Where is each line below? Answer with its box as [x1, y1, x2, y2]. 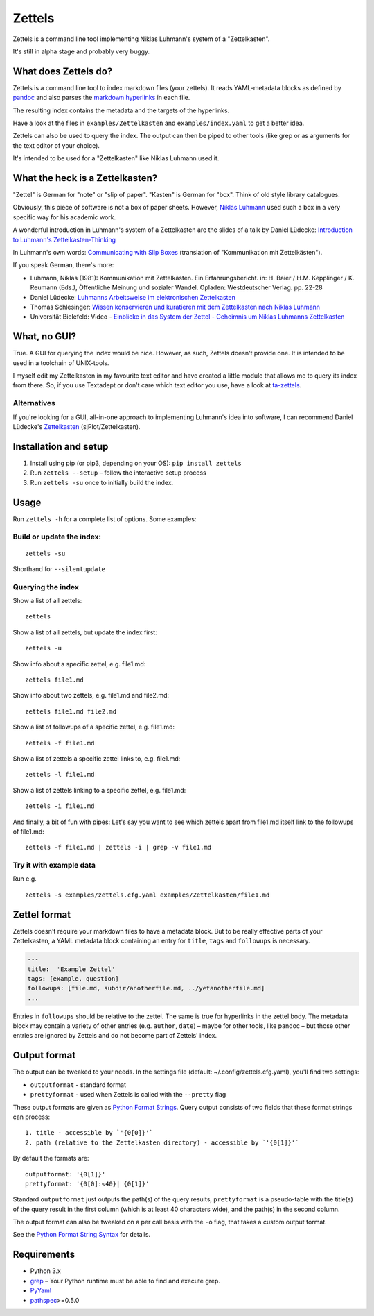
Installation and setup [12, 441, 109, 453]
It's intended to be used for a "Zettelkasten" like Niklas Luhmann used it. [12, 154, 220, 162]
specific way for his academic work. [12, 212, 116, 221]
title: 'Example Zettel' [27, 965, 116, 973]
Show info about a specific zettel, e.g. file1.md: [12, 659, 146, 668]
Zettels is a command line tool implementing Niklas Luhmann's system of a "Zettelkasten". [12, 35, 270, 43]
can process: [12, 1113, 51, 1121]
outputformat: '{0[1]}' [25, 1170, 106, 1178]
